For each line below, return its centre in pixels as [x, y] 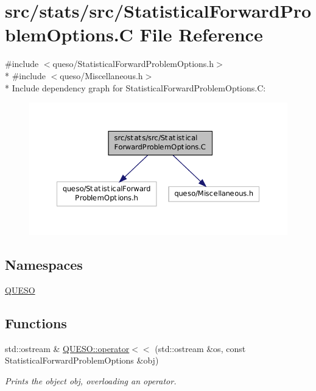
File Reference [201, 34]
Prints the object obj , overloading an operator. [91, 380]
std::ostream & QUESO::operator [67, 348]
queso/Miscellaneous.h [101, 75]
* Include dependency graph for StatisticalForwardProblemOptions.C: [135, 87]
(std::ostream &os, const [200, 348]
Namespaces [44, 264]
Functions [36, 322]
